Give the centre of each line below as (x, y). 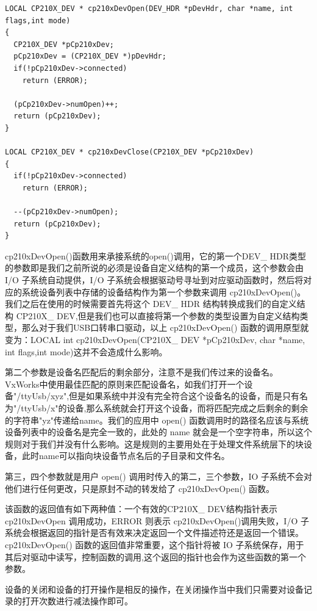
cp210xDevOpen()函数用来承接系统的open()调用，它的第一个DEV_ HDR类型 (156, 255)
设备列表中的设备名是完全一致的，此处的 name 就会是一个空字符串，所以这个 (158, 432)
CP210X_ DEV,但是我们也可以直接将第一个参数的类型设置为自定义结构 (158, 315)
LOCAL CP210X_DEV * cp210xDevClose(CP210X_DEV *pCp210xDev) (130, 152)
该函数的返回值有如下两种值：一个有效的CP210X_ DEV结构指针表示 (141, 509)
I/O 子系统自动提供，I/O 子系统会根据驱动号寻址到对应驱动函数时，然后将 (154, 280)
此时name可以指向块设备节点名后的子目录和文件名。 (126, 456)
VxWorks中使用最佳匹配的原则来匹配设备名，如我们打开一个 (125, 384)
